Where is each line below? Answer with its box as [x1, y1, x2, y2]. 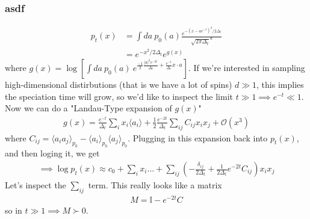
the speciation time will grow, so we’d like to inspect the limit [5, 90, 234, 102]
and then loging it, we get [5, 147, 100, 159]
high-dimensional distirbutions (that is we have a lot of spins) [5, 78, 232, 90]
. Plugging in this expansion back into [128, 131, 268, 144]
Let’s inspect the [5, 179, 66, 191]
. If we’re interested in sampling [188, 61, 305, 73]
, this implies [256, 78, 304, 90]
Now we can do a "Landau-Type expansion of [5, 102, 172, 114]
